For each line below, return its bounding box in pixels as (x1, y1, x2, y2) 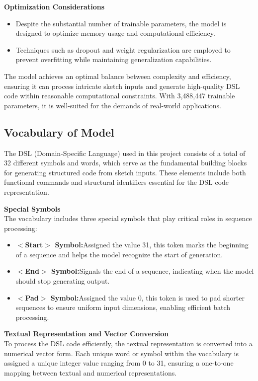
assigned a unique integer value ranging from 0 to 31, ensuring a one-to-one (4, 358, 234, 368)
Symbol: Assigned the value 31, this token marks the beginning (55, 239, 249, 250)
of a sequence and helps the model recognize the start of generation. (15, 249, 223, 259)
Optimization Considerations (4, 1, 105, 11)
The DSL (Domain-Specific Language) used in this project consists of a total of (4, 148, 246, 158)
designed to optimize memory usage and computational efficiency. (15, 28, 215, 38)
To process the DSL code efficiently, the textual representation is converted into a (4, 338, 253, 349)
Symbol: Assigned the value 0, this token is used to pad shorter (50, 292, 245, 303)
